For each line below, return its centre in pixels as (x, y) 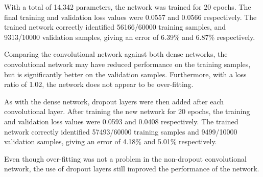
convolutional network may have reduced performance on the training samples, (127, 64)
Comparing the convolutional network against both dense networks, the (116, 54)
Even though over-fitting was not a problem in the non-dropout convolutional (125, 158)
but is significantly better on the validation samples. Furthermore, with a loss (125, 74)
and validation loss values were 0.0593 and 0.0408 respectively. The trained (121, 121)
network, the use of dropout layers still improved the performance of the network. (132, 169)
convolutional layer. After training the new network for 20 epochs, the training (127, 111)
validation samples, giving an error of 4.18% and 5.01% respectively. (111, 141)
